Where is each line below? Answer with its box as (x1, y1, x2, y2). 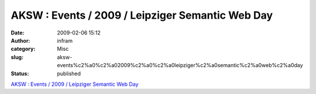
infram (57, 37, 73, 44)
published (57, 70, 81, 77)
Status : (11, 70, 29, 77)
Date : (11, 29, 25, 36)
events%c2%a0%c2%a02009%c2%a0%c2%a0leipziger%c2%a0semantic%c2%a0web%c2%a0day (57, 62, 304, 69)
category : (11, 46, 36, 53)
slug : (11, 53, 23, 61)
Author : (11, 37, 30, 44)
